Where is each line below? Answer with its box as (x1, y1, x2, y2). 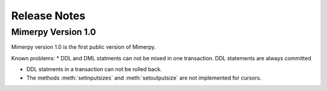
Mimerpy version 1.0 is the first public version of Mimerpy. (11, 43, 156, 51)
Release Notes (11, 9, 86, 22)
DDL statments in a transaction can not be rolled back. (26, 66, 162, 73)
